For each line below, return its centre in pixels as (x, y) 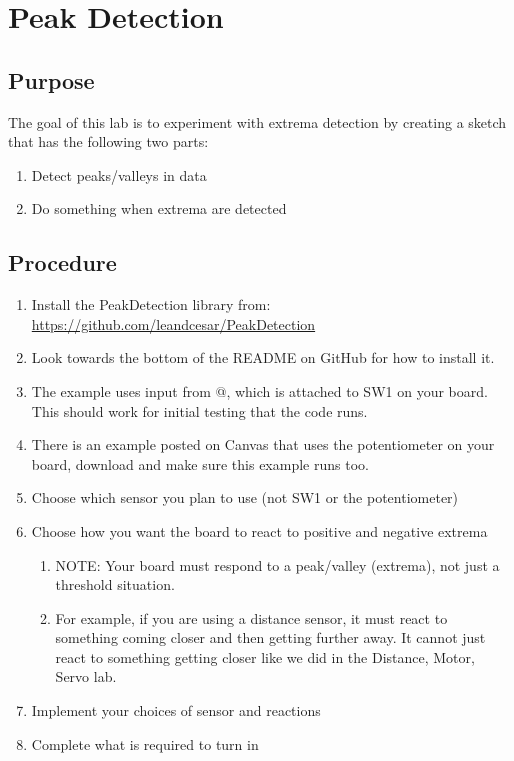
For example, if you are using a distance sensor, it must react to (251, 617)
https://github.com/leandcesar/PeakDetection (173, 323)
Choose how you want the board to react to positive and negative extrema (259, 530)
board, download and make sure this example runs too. (200, 463)
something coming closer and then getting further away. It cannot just (270, 637)
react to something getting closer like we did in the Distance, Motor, (265, 656)
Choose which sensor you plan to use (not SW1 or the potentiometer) (245, 497)
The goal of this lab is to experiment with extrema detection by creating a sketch (257, 121)
